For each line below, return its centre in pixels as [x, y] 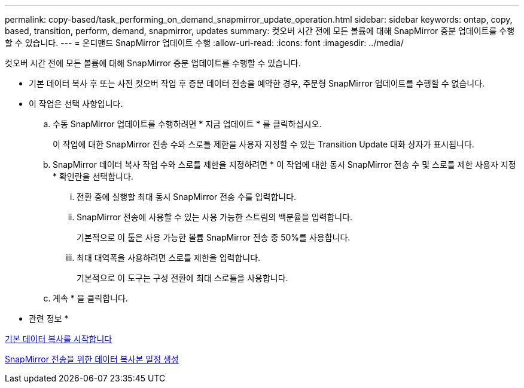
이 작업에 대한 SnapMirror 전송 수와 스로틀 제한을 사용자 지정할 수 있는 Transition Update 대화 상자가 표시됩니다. [263, 144]
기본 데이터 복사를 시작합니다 [59, 339]
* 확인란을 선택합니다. [93, 176]
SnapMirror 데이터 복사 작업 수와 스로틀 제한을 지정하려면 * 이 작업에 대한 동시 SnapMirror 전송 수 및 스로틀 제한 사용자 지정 [284, 164]
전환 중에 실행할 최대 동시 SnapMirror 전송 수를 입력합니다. [187, 197]
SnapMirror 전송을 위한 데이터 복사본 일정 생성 [92, 359]
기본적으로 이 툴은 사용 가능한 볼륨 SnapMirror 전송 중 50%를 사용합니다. [214, 237]
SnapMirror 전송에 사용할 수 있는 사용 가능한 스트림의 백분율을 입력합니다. [215, 217]
